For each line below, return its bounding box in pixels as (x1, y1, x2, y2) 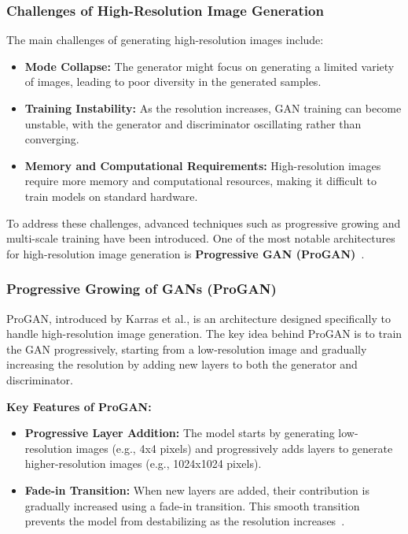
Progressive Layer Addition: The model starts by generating (24, 425, 335, 441)
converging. (24, 131, 79, 147)
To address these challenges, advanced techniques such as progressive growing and (6, 214, 401, 231)
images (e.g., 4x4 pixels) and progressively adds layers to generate (75, 439, 393, 456)
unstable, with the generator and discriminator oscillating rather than (24, 115, 362, 132)
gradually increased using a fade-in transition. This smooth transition (24, 497, 360, 514)
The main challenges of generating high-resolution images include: (6, 32, 324, 48)
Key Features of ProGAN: (6, 398, 152, 414)
